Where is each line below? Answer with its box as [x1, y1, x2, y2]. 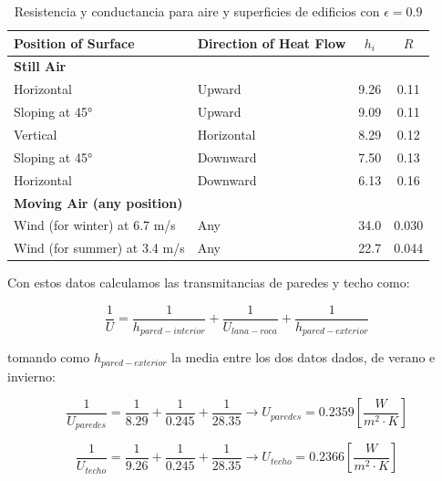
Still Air [14, 57, 67, 76]
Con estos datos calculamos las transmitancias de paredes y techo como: [7, 273, 410, 292]
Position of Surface [14, 33, 135, 52]
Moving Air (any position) [14, 193, 183, 212]
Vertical [14, 124, 57, 143]
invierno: [7, 366, 56, 385]
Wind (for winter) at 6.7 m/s [14, 215, 176, 235]
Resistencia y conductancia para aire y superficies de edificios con [14, 2, 380, 20]
